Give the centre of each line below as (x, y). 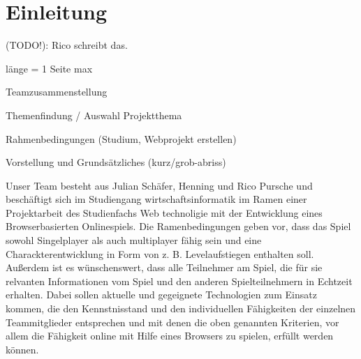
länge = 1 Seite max (49, 68)
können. (22, 349)
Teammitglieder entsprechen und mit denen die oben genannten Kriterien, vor (172, 322)
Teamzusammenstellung (57, 92)
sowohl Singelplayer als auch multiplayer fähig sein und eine (134, 240)
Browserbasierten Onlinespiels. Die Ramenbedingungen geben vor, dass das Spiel (178, 226)
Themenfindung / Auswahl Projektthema (94, 115)
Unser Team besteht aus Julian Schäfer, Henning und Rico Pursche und (159, 185)
